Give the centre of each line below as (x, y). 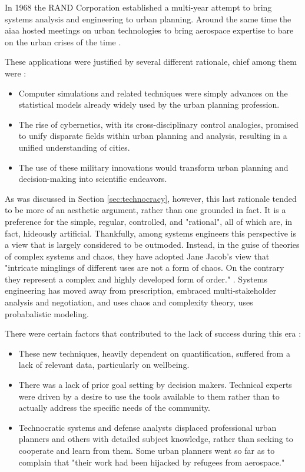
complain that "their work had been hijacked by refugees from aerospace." (152, 462)
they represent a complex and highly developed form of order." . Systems (136, 279)
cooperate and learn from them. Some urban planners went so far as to (147, 450)
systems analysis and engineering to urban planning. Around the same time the (148, 19)
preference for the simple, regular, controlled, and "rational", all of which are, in (149, 221)
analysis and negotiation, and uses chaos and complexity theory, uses (129, 302)
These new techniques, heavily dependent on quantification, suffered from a (154, 353)
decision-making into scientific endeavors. (93, 179)
